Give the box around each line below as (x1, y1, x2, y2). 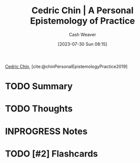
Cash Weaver (69, 31, 96, 37)
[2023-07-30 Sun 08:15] (57, 41, 108, 47)
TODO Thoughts (5, 103, 73, 114)
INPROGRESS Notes (5, 126, 87, 137)
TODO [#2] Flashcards (5, 148, 98, 159)
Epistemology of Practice (30, 15, 135, 27)
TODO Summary (5, 81, 73, 92)
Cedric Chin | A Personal (31, 5, 134, 16)
